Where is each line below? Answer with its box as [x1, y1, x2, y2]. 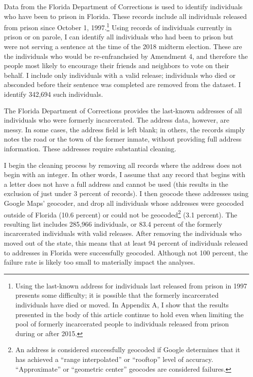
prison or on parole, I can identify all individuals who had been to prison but [4, 32, 234, 42]
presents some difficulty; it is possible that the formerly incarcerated [15, 290, 219, 300]
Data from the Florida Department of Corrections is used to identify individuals [4, 1, 243, 11]
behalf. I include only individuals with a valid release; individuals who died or [4, 70, 235, 80]
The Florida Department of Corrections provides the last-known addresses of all [4, 105, 242, 115]
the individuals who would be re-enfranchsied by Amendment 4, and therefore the [4, 51, 248, 61]
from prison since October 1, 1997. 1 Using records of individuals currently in [4, 21, 232, 32]
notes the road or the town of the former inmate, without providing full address [4, 134, 242, 144]
